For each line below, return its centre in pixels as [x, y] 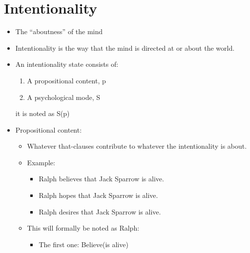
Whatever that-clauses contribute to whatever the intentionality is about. [137, 146]
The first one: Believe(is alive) [83, 244]
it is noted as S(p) [42, 113]
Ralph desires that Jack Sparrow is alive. [100, 211]
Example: [41, 162]
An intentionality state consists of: [67, 64]
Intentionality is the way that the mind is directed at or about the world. [125, 48]
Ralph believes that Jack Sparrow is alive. [101, 179]
